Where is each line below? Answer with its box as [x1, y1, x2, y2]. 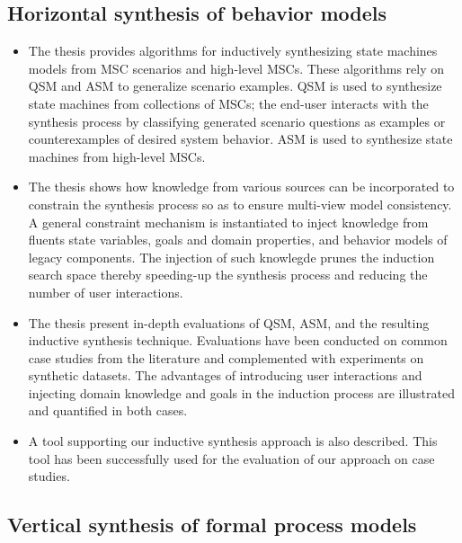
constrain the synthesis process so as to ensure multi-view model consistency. [28, 194, 452, 213]
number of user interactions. [28, 282, 183, 301]
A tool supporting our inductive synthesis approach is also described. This [28, 432, 438, 450]
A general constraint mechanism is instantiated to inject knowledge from [28, 212, 429, 231]
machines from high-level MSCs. [28, 147, 206, 165]
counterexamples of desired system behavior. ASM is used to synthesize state [28, 129, 453, 148]
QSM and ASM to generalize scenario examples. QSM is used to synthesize [28, 76, 442, 95]
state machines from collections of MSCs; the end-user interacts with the [28, 93, 429, 112]
